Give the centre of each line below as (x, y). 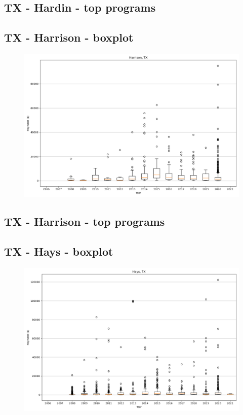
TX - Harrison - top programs (85, 221)
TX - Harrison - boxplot (69, 37)
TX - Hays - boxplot (59, 251)
